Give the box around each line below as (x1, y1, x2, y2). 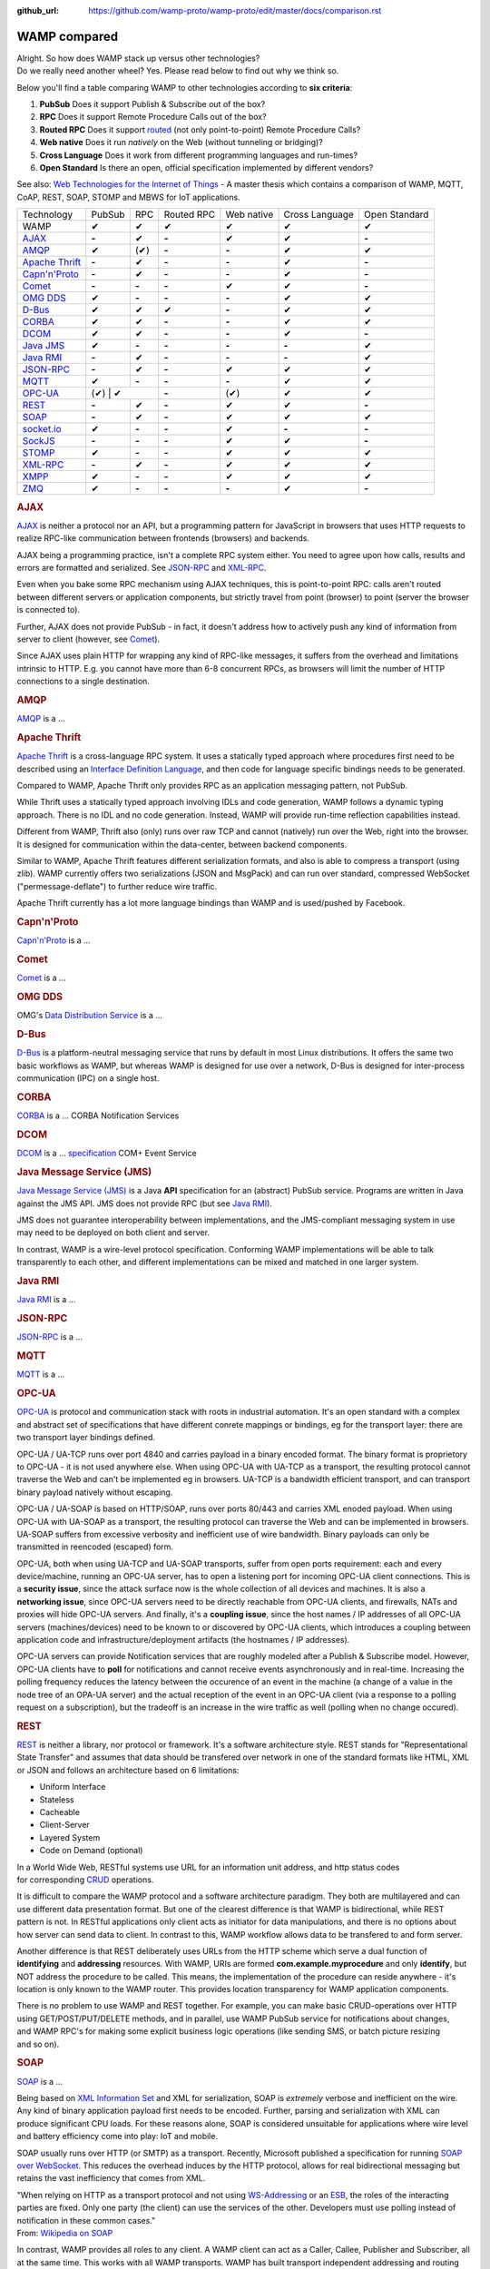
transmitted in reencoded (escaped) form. (16, 1541, 174, 1552)
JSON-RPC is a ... (16, 1331, 83, 1342)
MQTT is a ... (16, 1369, 65, 1380)
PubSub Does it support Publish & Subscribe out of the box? (39, 99, 266, 110)
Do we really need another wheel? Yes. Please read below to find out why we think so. (16, 65, 339, 76)
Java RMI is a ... (16, 1294, 76, 1305)
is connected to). (16, 604, 81, 615)
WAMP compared (16, 28, 118, 44)
